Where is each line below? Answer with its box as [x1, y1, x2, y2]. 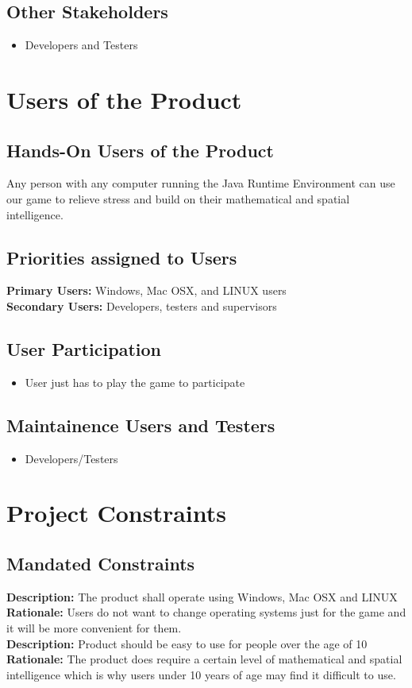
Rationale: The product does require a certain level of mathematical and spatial [6, 651, 402, 667]
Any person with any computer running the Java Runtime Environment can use [6, 175, 395, 191]
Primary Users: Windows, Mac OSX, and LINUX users [6, 282, 287, 299]
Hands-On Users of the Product [6, 137, 274, 162]
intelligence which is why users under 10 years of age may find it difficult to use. [6, 666, 396, 682]
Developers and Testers [25, 37, 138, 53]
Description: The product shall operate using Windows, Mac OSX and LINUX [6, 588, 398, 605]
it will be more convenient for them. [6, 619, 182, 636]
